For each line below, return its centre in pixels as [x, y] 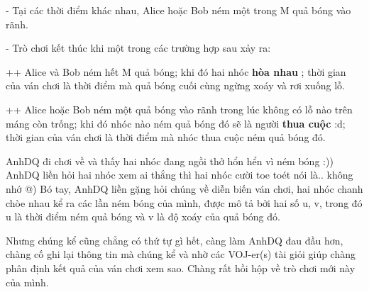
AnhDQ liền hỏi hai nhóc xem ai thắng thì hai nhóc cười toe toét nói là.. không [180, 175]
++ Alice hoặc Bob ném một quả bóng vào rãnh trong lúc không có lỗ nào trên [179, 109]
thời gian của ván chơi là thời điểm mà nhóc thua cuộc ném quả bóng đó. [166, 137]
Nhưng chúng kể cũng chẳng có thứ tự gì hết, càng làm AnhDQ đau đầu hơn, [175, 240]
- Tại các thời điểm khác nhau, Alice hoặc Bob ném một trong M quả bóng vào [178, 10]
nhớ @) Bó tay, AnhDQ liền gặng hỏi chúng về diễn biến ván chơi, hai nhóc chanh [184, 188]
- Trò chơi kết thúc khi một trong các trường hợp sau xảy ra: [138, 48]
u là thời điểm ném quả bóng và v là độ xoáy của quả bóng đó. [143, 217]
